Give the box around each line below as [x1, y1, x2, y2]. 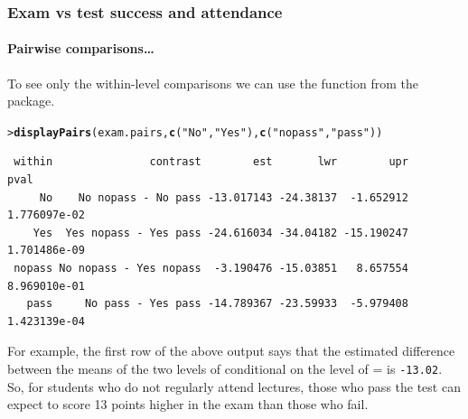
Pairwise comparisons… [7, 39, 154, 58]
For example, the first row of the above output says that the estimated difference [7, 341, 455, 360]
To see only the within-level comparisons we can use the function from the [7, 73, 418, 92]
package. [7, 91, 55, 110]
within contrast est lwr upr [14, 155, 408, 169]
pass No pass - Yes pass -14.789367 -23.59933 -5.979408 [26, 297, 408, 311]
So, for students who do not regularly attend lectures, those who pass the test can [7, 377, 461, 396]
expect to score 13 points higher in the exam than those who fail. [7, 395, 369, 414]
